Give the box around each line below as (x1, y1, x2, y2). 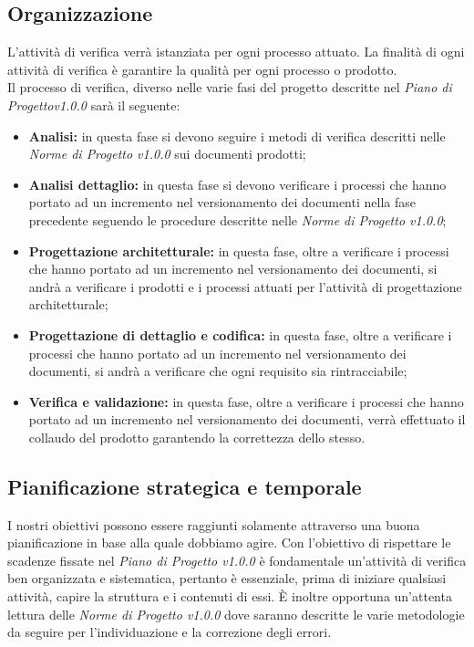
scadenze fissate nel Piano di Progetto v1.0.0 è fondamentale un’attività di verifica (7, 550, 467, 569)
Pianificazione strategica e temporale (7, 472, 362, 500)
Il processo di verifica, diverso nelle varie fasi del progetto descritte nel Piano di (7, 78, 452, 97)
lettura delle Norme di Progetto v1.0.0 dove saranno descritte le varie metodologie (7, 604, 465, 623)
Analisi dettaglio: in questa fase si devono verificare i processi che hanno (28, 174, 447, 193)
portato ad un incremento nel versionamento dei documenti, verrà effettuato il (28, 410, 466, 429)
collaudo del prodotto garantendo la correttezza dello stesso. (28, 427, 366, 446)
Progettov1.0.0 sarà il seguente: (7, 95, 180, 114)
